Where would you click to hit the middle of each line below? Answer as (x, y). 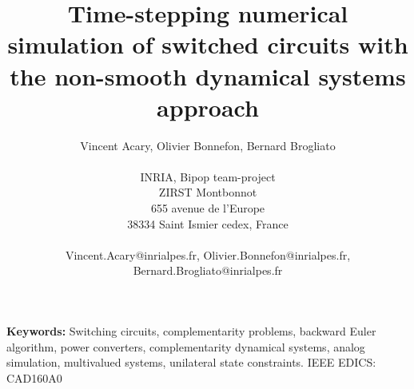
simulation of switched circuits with (208, 44)
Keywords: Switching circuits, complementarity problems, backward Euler (191, 331)
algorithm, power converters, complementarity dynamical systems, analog (186, 346)
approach (208, 107)
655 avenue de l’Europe (208, 208)
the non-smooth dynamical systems (208, 75)
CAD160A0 (34, 377)
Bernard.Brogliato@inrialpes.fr (208, 270)
